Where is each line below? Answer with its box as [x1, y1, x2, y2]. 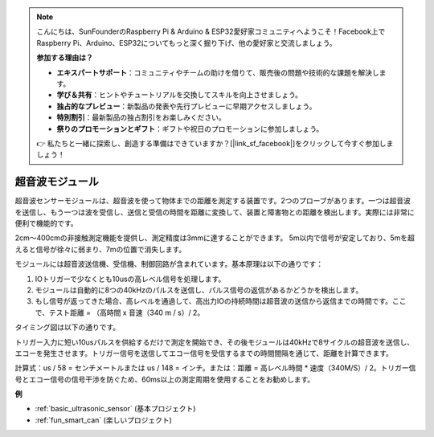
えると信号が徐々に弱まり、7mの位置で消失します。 [14, 244, 186, 254]
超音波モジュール [14, 175, 100, 189]
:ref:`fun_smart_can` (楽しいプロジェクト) [35, 415, 172, 425]
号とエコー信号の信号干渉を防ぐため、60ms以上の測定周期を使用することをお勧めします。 [14, 374, 315, 384]
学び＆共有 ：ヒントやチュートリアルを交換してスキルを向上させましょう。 [56, 90, 303, 100]
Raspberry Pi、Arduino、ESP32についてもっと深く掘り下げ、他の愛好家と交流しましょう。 [36, 38, 337, 47]
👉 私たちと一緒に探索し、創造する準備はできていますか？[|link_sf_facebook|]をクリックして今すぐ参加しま [36, 138, 394, 148]
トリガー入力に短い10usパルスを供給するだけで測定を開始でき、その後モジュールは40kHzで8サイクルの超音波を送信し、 [14, 337, 414, 347]
